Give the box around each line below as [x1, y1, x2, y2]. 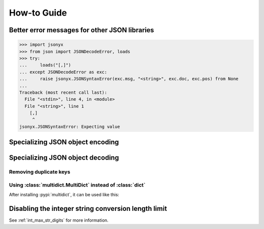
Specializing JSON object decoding [9, 154, 119, 162]
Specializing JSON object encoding [9, 138, 119, 146]
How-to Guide [9, 7, 67, 18]
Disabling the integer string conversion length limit [9, 204, 167, 212]
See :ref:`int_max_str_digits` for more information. [9, 217, 109, 223]
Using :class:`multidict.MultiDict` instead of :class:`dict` [9, 181, 146, 188]
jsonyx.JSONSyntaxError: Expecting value [19, 124, 120, 129]
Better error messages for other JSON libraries [9, 26, 154, 34]
